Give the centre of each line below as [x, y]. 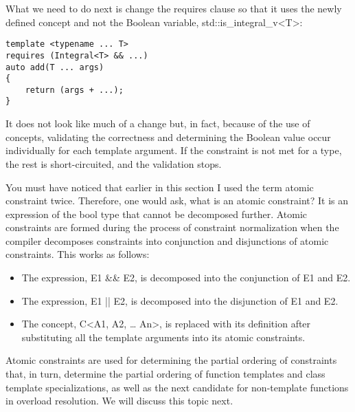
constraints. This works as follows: [78, 254]
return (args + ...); [74, 90]
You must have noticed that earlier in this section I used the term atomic [160, 187]
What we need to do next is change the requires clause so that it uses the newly [174, 8]
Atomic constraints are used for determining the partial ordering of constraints [171, 360]
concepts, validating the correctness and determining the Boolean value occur [168, 137]
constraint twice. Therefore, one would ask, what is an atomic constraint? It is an [177, 200]
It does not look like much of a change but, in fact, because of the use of [158, 123]
